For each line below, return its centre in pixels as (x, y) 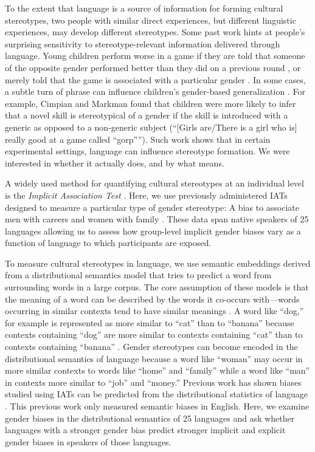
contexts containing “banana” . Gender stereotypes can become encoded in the (151, 347)
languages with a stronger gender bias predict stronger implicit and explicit (145, 430)
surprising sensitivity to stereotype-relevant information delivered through (143, 43)
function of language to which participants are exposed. (108, 243)
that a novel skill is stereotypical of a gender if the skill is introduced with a (147, 115)
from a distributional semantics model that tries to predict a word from (138, 275)
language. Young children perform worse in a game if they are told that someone (155, 56)
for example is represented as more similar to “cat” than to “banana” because (150, 322)
